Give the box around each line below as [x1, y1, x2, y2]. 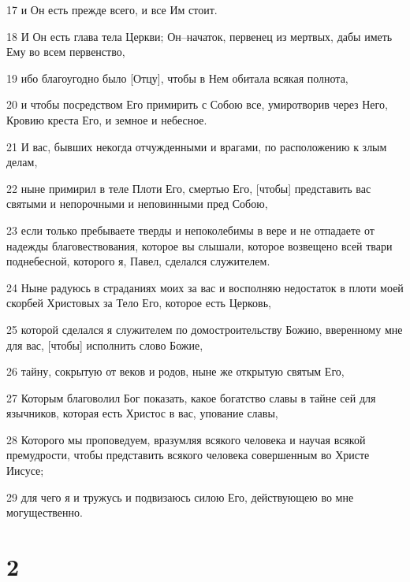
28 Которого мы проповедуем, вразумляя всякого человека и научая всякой [6, 431, 366, 447]
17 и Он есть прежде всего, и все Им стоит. [6, 2, 218, 17]
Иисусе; [6, 462, 44, 479]
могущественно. [6, 504, 83, 521]
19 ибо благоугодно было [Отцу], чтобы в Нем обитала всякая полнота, [6, 69, 348, 86]
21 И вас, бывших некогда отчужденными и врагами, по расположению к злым [6, 138, 387, 154]
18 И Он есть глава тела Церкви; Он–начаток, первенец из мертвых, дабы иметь [6, 28, 393, 44]
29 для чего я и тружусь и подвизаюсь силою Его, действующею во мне [6, 488, 354, 505]
